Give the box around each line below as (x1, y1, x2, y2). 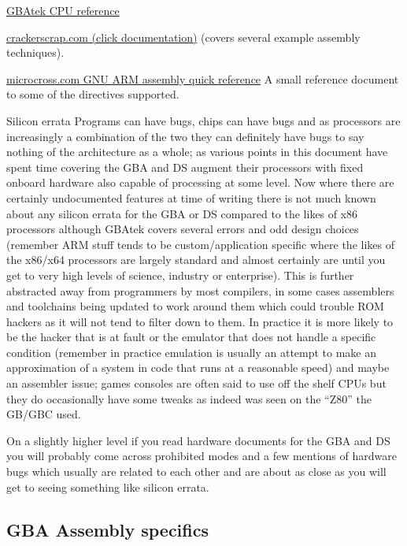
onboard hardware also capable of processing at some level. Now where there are (6, 174, 394, 191)
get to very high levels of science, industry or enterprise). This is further (6, 266, 354, 283)
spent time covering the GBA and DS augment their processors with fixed (6, 158, 364, 175)
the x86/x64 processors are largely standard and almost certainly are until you (6, 251, 386, 268)
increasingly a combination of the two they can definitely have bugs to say (6, 128, 364, 144)
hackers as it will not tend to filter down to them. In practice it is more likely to (6, 313, 394, 329)
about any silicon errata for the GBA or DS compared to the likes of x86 (6, 205, 358, 221)
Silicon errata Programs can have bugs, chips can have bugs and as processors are (6, 112, 401, 128)
